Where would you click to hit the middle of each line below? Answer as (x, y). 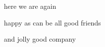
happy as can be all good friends (52, 22)
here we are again (30, 6)
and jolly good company (40, 39)
